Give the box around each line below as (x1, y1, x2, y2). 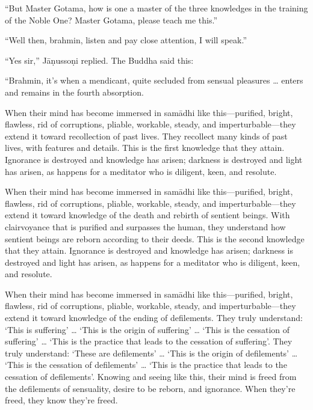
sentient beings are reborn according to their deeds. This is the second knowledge (5, 232, 305, 245)
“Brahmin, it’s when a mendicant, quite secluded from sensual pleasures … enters (5, 74, 303, 87)
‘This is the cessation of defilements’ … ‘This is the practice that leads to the (5, 358, 287, 371)
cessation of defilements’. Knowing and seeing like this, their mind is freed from (5, 370, 297, 383)
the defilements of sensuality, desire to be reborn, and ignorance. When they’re (5, 382, 296, 394)
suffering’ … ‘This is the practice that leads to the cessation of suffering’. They (5, 335, 293, 347)
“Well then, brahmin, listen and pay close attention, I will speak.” (5, 34, 247, 46)
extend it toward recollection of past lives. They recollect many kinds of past (5, 129, 288, 142)
